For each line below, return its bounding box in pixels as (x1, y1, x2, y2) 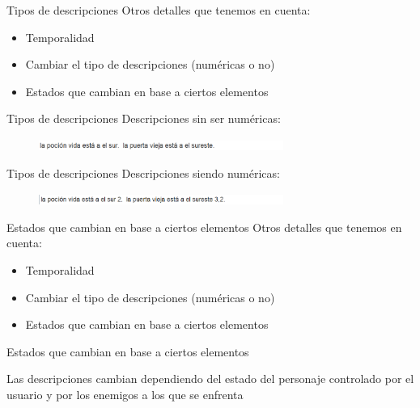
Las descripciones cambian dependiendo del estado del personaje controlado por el (6, 370, 414, 387)
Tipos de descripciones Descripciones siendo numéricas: (6, 164, 280, 181)
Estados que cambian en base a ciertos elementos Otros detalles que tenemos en (6, 218, 402, 235)
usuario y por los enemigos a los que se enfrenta (6, 385, 244, 402)
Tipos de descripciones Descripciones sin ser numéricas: (6, 110, 281, 127)
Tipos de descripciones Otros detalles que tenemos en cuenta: (6, 2, 311, 18)
